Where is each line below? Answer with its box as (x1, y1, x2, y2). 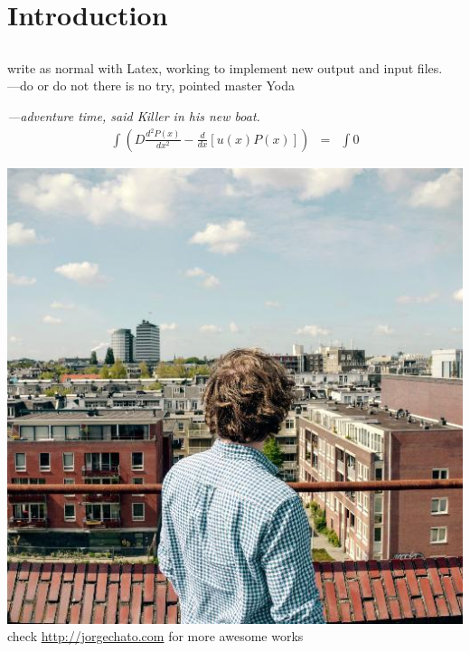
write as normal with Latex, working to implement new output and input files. (7, 58, 443, 77)
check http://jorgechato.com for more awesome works (7, 627, 304, 646)
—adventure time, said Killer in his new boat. (7, 106, 260, 125)
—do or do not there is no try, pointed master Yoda (7, 76, 296, 95)
